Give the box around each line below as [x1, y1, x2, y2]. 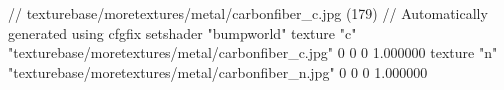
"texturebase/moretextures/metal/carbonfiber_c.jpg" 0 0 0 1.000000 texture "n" [8, 42, 498, 63]
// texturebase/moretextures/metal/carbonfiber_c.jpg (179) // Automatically [8, 3, 488, 23]
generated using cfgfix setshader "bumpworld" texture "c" [8, 22, 357, 43]
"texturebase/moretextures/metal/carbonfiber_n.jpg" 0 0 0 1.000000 [8, 61, 428, 82]
